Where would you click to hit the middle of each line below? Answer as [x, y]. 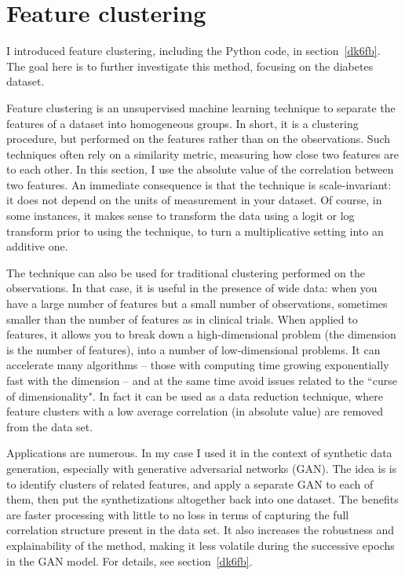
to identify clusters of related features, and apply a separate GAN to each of [190, 483]
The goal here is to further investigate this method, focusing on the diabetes [190, 66]
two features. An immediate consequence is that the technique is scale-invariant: [199, 184]
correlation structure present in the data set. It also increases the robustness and [201, 530]
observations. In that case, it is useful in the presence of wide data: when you [192, 288]
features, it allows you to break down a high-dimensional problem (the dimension [201, 334]
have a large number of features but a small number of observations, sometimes [197, 304]
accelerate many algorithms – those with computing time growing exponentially [198, 365]
